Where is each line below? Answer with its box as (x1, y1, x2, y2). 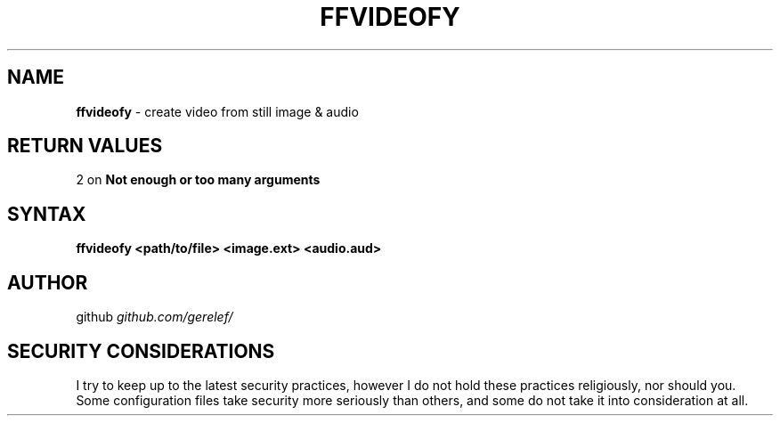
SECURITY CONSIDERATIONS (7, 339, 275, 362)
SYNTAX (7, 202, 86, 225)
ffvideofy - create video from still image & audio (76, 103, 359, 119)
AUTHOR (7, 271, 88, 294)
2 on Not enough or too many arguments (76, 172, 321, 188)
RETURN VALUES (7, 134, 163, 158)
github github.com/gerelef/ (76, 309, 233, 325)
